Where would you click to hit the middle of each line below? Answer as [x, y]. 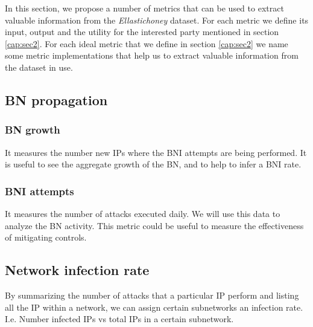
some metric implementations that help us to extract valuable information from [152, 55]
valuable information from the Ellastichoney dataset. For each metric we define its [157, 20]
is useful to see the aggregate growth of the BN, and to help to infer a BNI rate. [153, 164]
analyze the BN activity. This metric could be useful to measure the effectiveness [154, 225]
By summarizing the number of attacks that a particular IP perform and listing [152, 295]
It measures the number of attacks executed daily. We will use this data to [143, 213]
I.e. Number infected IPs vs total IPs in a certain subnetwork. [119, 319]
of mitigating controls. [46, 237]
